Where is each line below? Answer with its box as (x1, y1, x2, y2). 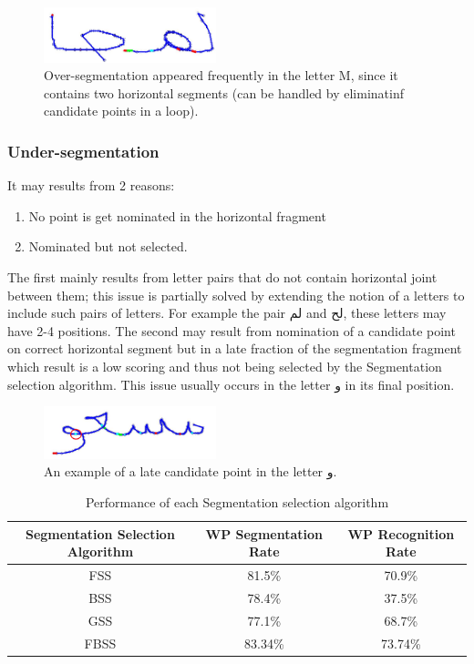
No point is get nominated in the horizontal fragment (28, 206, 326, 225)
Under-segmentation (7, 140, 160, 162)
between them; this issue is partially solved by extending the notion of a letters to (7, 285, 465, 304)
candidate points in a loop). (44, 101, 199, 120)
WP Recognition (347, 524, 455, 543)
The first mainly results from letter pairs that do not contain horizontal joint (7, 268, 438, 287)
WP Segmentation (205, 524, 324, 543)
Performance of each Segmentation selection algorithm (85, 492, 389, 511)
